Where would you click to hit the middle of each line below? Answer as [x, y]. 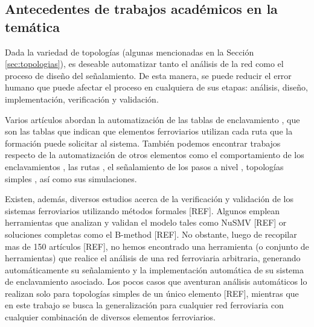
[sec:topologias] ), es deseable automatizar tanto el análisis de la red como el [144, 64]
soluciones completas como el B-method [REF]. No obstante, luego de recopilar [151, 234]
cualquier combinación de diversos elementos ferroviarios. [110, 317]
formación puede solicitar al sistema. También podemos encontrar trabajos [143, 143]
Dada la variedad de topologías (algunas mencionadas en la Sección [130, 52]
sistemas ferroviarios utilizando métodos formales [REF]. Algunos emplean [143, 210]
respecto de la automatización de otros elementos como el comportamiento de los [155, 155]
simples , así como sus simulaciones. [71, 178]
